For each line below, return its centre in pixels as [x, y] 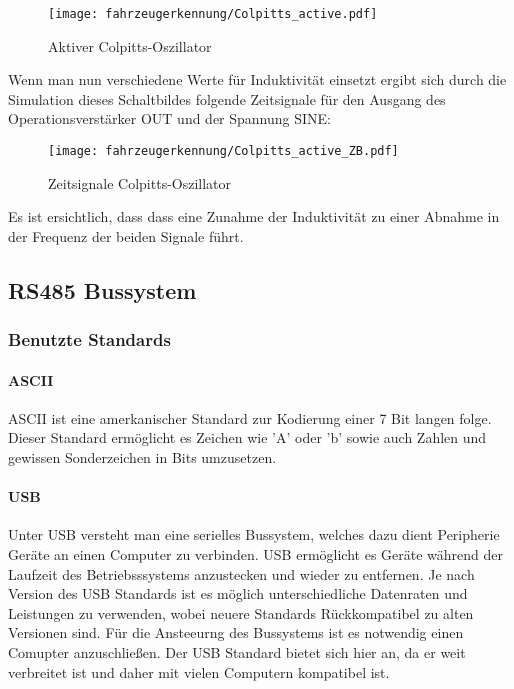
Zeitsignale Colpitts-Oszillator [140, 182]
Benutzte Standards [89, 339]
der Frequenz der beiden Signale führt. [126, 235]
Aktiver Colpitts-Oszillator [130, 45]
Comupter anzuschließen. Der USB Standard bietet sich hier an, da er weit [237, 652]
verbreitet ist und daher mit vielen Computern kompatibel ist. [199, 671]
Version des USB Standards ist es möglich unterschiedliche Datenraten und [238, 593]
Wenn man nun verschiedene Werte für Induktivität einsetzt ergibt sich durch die [257, 79]
